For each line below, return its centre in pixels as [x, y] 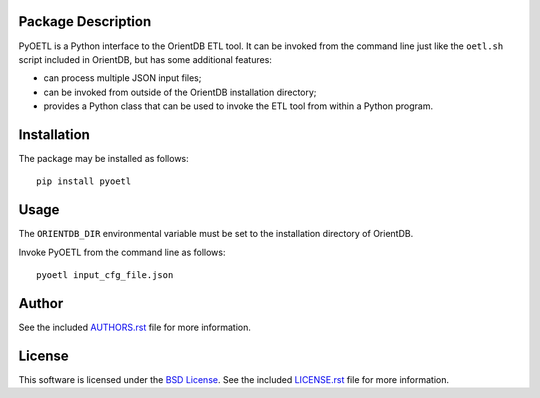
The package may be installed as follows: [103, 158]
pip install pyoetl [84, 181]
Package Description [85, 21]
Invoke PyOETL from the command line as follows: [122, 252]
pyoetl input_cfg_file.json [105, 275]
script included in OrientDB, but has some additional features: [145, 59]
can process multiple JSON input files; [122, 78]
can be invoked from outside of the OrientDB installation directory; [180, 92]
